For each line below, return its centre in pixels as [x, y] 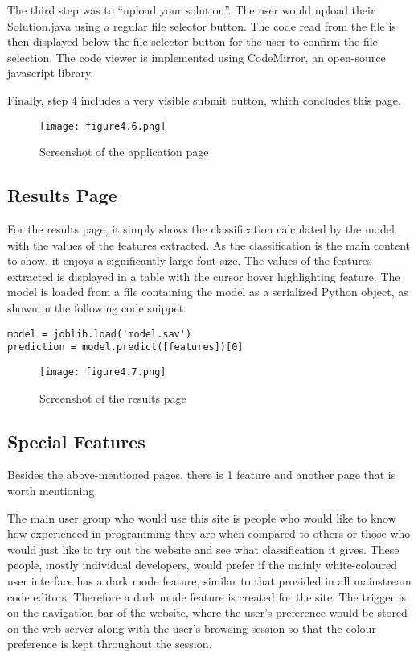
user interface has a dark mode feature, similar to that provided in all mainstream [209, 580]
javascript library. [51, 73]
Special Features [76, 441]
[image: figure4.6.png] [103, 126]
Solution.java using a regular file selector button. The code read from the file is [202, 25]
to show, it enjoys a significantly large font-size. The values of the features [190, 260]
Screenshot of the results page [113, 397]
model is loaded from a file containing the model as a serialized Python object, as [208, 292]
